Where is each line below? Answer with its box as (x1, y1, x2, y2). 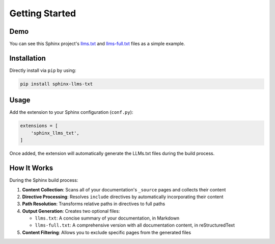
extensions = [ (20, 123, 58, 129)
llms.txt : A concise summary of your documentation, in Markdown (35, 215, 180, 222)
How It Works (9, 164, 53, 173)
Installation (9, 54, 46, 62)
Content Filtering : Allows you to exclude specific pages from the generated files (22, 229, 191, 235)
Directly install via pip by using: (9, 67, 76, 74)
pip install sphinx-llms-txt (20, 81, 93, 87)
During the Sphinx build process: (9, 177, 78, 183)
